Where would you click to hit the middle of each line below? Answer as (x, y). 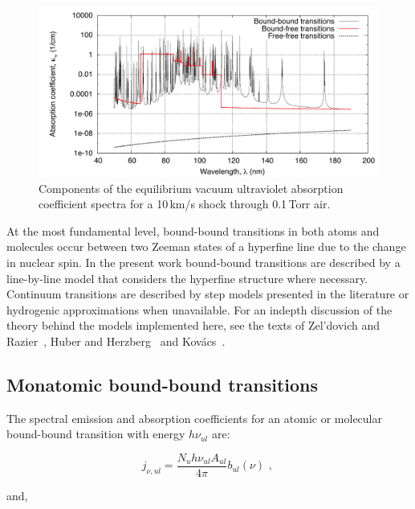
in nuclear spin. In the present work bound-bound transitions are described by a (203, 262)
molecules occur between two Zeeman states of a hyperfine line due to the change (206, 246)
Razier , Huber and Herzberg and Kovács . (116, 341)
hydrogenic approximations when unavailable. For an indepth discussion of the (199, 309)
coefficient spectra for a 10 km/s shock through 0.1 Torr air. (185, 204)
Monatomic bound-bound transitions (162, 384)
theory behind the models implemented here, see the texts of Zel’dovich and (193, 325)
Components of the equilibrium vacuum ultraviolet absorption (191, 188)
